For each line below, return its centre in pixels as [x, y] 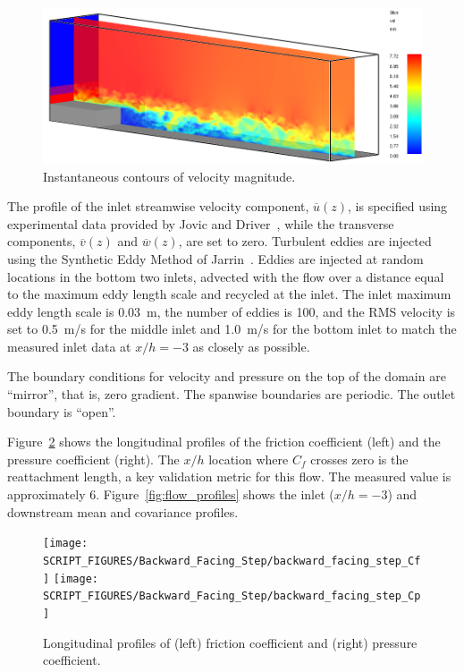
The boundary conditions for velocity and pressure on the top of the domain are [227, 376]
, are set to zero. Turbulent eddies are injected [305, 241]
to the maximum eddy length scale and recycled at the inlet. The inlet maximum [229, 294]
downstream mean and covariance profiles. [123, 511]
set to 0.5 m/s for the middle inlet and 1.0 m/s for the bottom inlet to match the [232, 329]
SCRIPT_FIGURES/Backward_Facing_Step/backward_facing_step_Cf [232, 561]
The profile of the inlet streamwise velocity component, [158, 206]
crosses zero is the [359, 459]
